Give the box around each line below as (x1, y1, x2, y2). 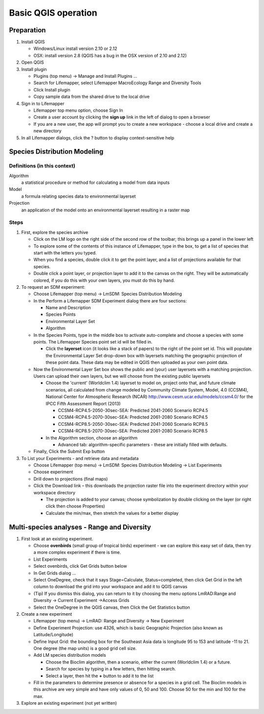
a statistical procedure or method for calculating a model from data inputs (21, 180, 170, 185)
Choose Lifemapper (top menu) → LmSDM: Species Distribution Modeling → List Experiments (33, 462, 222, 468)
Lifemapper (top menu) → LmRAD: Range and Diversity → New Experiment (33, 618, 184, 624)
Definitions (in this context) (9, 162, 76, 169)
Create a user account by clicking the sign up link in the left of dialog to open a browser (33, 114, 210, 120)
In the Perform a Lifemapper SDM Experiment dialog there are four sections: (33, 298, 187, 303)
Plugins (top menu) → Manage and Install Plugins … (33, 73, 137, 79)
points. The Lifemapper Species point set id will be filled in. (33, 339, 153, 345)
